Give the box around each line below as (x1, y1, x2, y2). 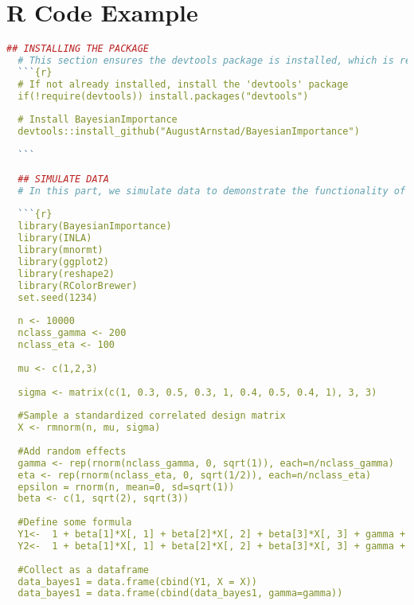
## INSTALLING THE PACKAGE (6, 43, 149, 55)
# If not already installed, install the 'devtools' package (18, 78, 349, 90)
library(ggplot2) (18, 256, 109, 267)
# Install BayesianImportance (18, 114, 178, 126)
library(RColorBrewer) (18, 279, 138, 291)
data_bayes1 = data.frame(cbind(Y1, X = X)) (18, 576, 257, 587)
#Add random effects (18, 445, 127, 457)
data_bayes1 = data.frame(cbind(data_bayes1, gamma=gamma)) (18, 587, 343, 599)
